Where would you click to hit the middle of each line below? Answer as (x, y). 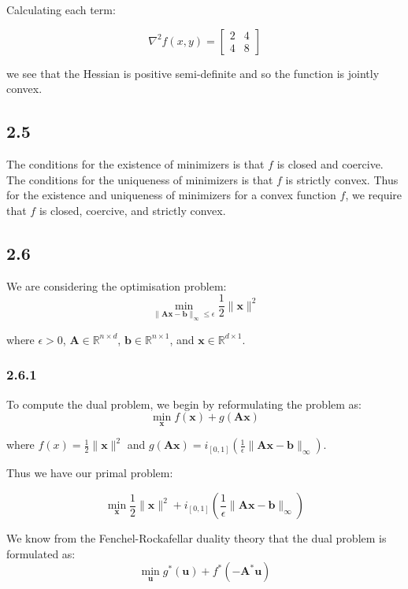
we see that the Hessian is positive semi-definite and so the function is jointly (193, 73)
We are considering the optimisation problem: (117, 285)
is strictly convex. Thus (342, 179)
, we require (374, 195)
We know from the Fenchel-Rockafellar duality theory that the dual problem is (197, 538)
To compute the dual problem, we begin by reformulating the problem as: (184, 404)
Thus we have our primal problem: (90, 473)
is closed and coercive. (330, 163)
